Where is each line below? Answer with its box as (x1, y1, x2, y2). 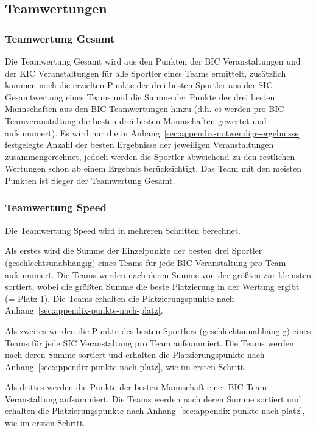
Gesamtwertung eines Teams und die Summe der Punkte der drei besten (5, 90, 275, 103)
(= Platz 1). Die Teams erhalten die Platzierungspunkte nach (5, 292, 234, 304)
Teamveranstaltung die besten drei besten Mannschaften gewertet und (5, 114, 267, 127)
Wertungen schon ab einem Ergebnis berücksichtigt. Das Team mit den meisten (5, 162, 301, 175)
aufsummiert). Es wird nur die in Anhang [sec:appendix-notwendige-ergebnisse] (5, 126, 301, 139)
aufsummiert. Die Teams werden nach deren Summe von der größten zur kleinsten (5, 268, 312, 281)
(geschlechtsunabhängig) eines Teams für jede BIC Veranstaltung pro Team (5, 256, 286, 268)
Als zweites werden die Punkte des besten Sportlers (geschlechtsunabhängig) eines (5, 324, 311, 337)
